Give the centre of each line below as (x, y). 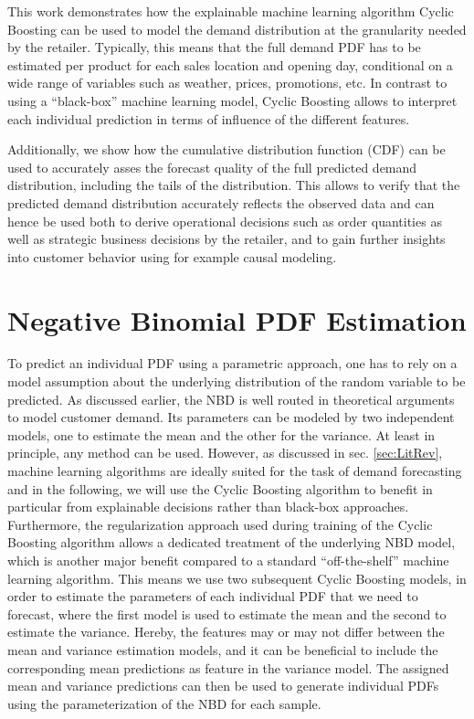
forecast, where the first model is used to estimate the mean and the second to (227, 613)
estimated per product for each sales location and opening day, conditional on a (230, 64)
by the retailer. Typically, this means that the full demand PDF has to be (214, 47)
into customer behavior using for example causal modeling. (172, 256)
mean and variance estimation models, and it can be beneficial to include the (223, 649)
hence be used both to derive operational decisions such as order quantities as (225, 221)
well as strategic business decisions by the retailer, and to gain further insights (226, 239)
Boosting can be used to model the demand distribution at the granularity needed (237, 29)
